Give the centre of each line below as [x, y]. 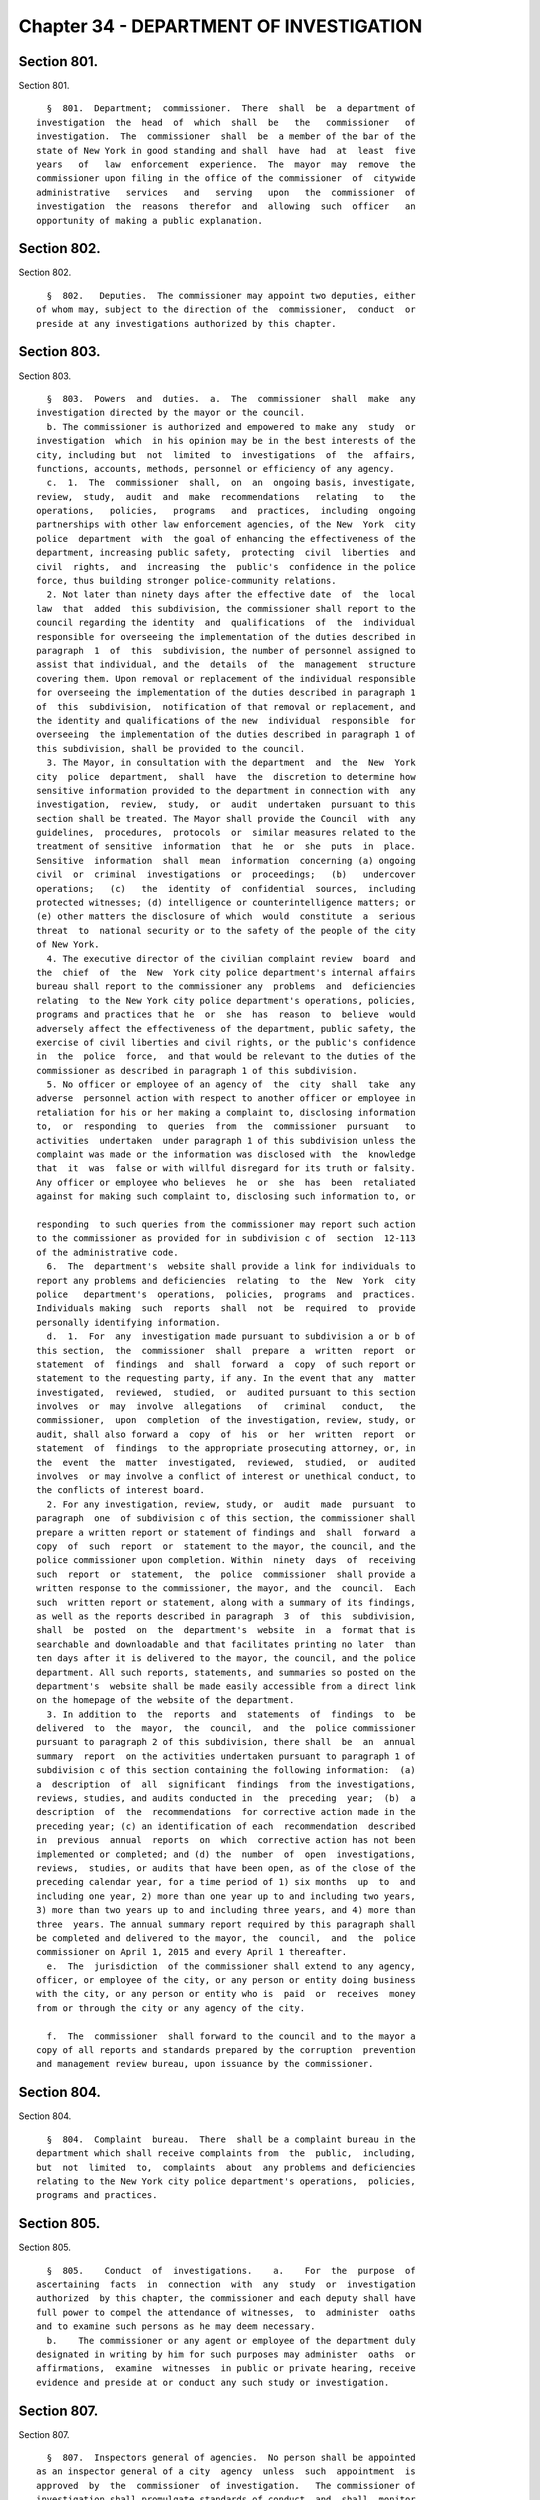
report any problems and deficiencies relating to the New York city [226, 1280]
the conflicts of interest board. [120, 1490]
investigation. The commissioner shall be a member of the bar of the [226, 136]
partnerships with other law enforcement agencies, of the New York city [226, 524]
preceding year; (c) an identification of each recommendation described [226, 1826]
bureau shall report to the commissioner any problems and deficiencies [226, 986]
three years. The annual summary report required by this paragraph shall [226, 1924]
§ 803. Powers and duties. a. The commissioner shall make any [231, 398]
